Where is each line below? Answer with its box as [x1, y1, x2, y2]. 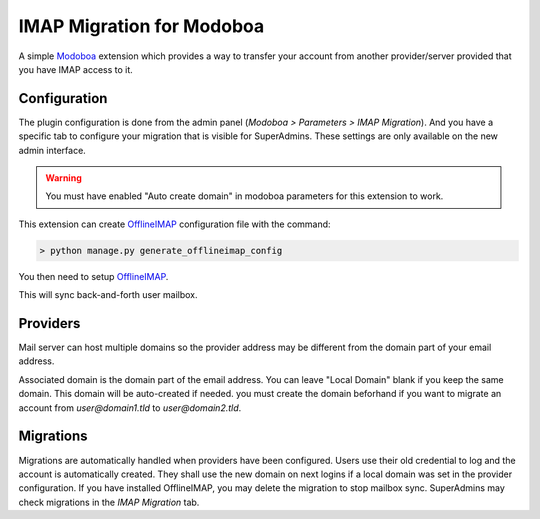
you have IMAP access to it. [18, 63, 134, 75]
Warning [45, 172, 82, 184]
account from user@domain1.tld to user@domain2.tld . [18, 401, 242, 414]
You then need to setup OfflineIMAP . [18, 270, 169, 282]
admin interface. [18, 144, 87, 156]
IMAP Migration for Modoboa [18, 15, 265, 37]
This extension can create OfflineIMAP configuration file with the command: [18, 218, 331, 230]
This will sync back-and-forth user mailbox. [18, 289, 198, 301]
